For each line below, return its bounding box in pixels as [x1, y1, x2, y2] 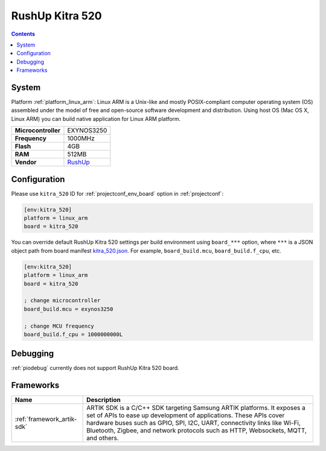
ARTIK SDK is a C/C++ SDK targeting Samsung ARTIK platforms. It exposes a [86, 404, 306, 412]
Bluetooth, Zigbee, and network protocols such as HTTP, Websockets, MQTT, [86, 426, 307, 435]
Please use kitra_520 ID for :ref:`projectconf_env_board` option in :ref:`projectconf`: [11, 190, 224, 197]
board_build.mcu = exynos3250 [24, 305, 113, 313]
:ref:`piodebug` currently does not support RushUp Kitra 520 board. [11, 365, 179, 372]
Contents [11, 30, 36, 37]
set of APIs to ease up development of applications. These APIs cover [86, 411, 285, 420]
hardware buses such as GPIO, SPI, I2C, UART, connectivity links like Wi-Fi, [86, 419, 301, 427]
